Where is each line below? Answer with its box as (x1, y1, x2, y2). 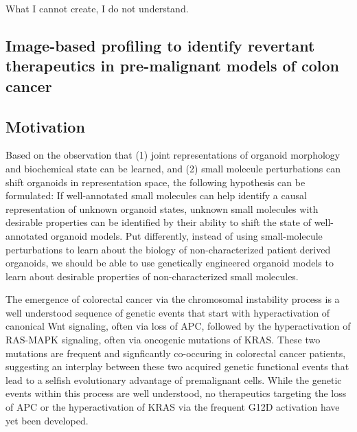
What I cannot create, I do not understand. (5, 1, 189, 15)
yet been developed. (5, 413, 89, 427)
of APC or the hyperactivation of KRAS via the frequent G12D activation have (5, 400, 340, 414)
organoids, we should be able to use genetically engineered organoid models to (5, 255, 334, 270)
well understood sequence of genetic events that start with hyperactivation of (5, 305, 330, 319)
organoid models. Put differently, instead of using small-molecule (51, 228, 323, 242)
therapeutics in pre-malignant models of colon (5, 55, 339, 76)
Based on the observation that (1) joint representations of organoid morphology (5, 148, 341, 162)
